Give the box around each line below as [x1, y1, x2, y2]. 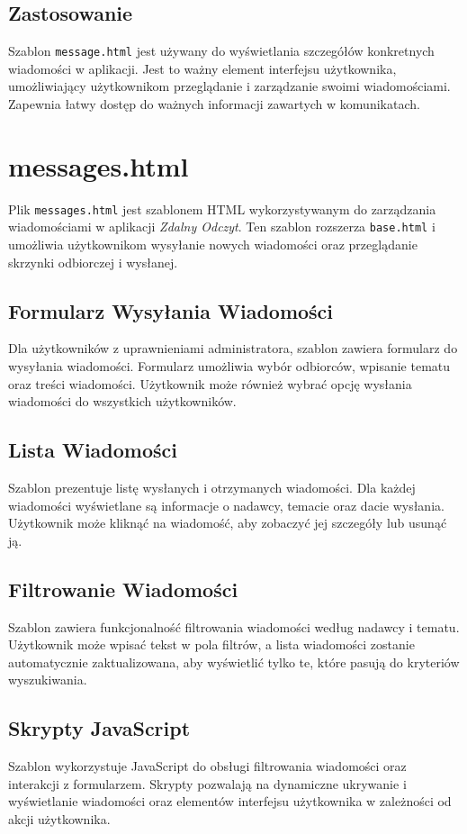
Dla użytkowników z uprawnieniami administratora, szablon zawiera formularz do [8, 339, 458, 358]
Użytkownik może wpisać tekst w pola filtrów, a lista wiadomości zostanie [8, 635, 415, 654]
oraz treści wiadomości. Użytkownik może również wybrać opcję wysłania [8, 374, 412, 393]
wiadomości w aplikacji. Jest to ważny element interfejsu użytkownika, [8, 59, 397, 77]
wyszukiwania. [8, 670, 87, 689]
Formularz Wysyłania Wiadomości [8, 296, 334, 324]
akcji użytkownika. [8, 809, 111, 828]
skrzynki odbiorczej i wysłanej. [8, 252, 178, 271]
